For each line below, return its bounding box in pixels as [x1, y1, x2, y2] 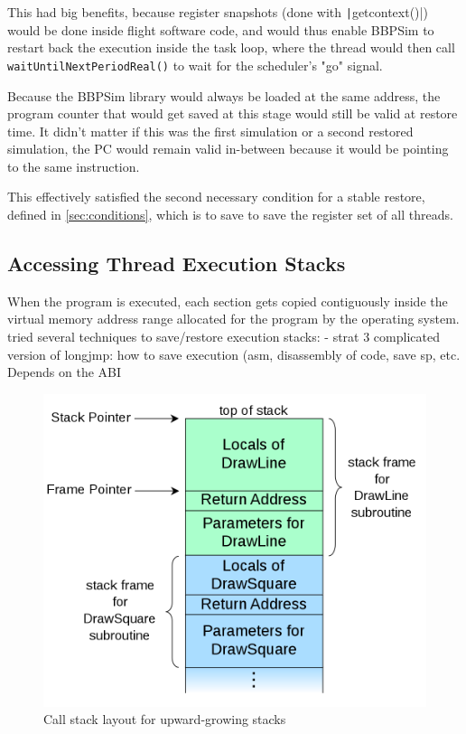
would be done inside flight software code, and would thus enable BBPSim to [7, 20, 434, 39]
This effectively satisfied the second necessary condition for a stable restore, [7, 187, 425, 206]
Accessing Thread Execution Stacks [7, 249, 346, 278]
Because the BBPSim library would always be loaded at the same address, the [7, 86, 441, 105]
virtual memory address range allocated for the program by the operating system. [7, 309, 460, 328]
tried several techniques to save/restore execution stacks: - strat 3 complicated [7, 327, 440, 346]
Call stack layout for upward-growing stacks [43, 710, 286, 729]
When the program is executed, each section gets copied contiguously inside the [7, 291, 448, 310]
